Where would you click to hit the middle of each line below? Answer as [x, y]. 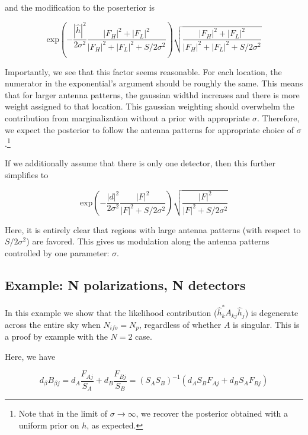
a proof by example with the [56, 336]
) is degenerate [272, 312]
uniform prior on [49, 425]
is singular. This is [266, 324]
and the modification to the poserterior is [80, 7]
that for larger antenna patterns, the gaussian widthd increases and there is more [152, 94]
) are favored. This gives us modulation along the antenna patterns [148, 241]
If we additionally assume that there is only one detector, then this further [140, 163]
